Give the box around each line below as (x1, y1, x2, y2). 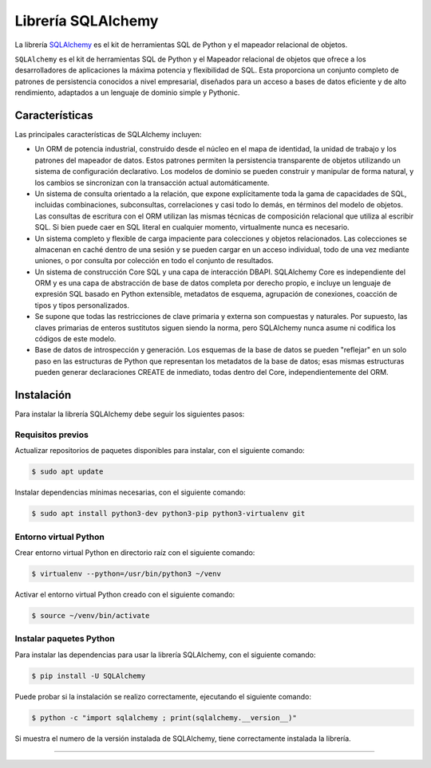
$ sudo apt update (31, 467, 104, 476)
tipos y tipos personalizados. (34, 300, 130, 310)
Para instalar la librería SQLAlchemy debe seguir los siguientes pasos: (14, 409, 245, 419)
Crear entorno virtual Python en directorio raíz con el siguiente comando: (14, 547, 255, 557)
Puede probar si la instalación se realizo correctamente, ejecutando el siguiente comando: (14, 691, 311, 701)
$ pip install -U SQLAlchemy (31, 671, 146, 680)
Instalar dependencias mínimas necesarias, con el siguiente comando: (14, 487, 247, 498)
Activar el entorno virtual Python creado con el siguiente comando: (14, 589, 235, 599)
